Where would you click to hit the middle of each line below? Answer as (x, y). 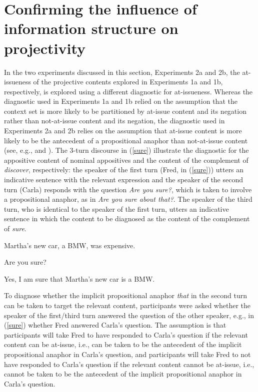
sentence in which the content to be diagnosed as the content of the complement (127, 218)
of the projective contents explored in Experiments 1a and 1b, (128, 82)
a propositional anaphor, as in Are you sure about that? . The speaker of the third (128, 199)
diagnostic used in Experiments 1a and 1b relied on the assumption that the (121, 101)
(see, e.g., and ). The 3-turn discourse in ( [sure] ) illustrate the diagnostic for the (126, 150)
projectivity (45, 48)
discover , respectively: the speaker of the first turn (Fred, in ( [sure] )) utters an (124, 170)
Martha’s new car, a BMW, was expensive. (70, 245)
